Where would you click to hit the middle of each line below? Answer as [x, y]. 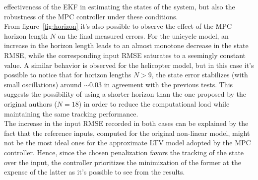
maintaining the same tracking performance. [71, 113]
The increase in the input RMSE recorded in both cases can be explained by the [126, 123]
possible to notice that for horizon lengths [68, 75]
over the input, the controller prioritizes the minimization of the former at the [123, 162]
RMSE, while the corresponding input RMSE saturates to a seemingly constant [125, 55]
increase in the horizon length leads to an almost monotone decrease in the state [126, 45]
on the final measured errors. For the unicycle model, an [143, 35]
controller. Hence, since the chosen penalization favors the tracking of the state [124, 152]
